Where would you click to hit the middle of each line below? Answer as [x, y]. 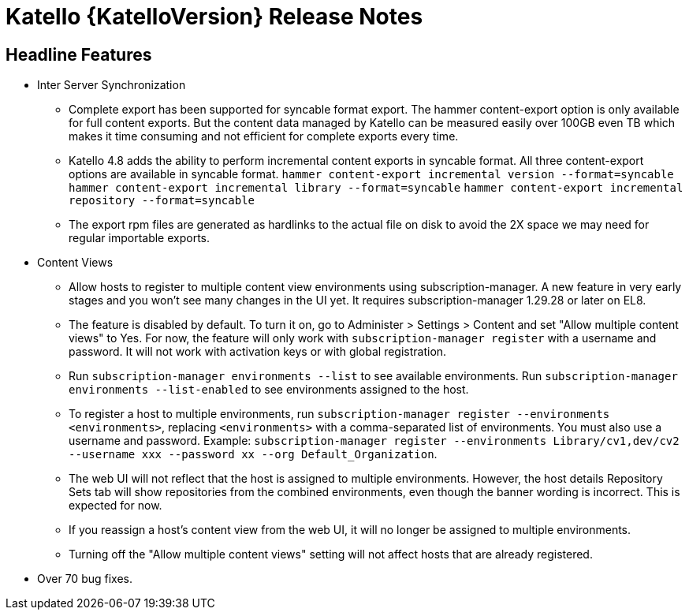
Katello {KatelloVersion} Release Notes [214, 17]
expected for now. [115, 506]
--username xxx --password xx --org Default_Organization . [253, 454]
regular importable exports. [140, 238]
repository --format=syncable [162, 201]
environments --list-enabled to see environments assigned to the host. [269, 390]
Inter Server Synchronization [112, 85]
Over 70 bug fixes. [85, 579]
